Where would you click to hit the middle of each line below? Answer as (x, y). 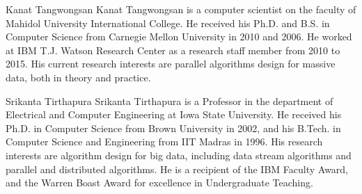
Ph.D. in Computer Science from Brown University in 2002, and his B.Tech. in (173, 128)
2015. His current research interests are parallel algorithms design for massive (171, 64)
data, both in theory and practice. (78, 77)
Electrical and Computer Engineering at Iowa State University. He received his (174, 114)
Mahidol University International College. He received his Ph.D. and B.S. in (168, 23)
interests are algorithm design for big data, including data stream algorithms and (179, 155)
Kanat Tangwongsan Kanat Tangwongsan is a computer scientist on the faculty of (181, 9)
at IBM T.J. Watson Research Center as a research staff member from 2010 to (173, 50)
